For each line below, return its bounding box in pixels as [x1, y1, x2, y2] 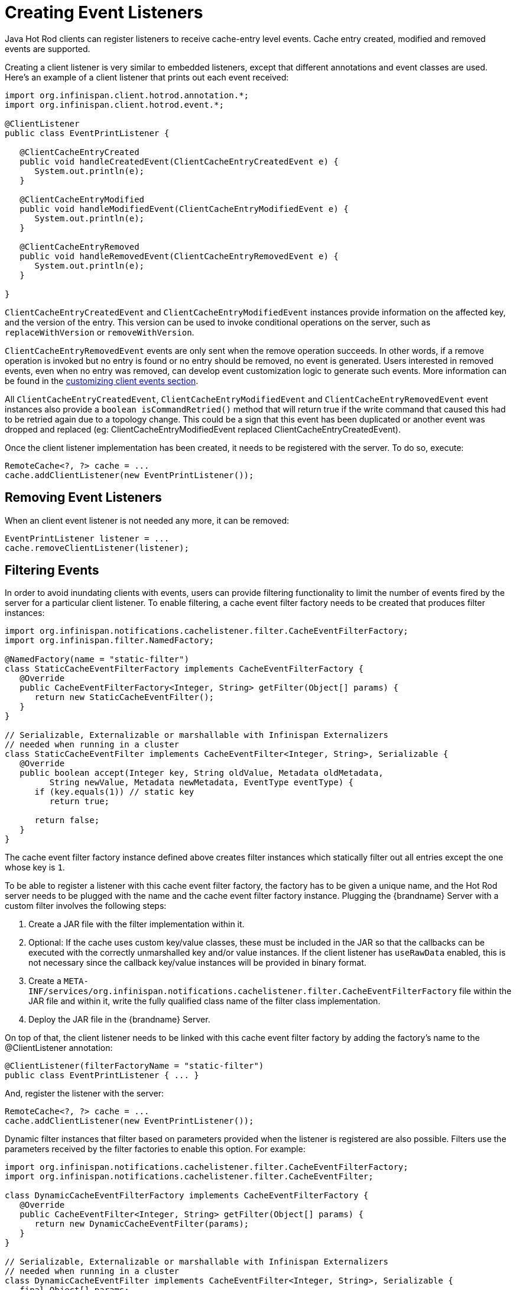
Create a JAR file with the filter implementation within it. [28, 919, 245, 930]
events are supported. [5, 43, 90, 54]
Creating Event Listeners [5, 2, 203, 22]
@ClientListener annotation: [5, 1043, 113, 1053]
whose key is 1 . [5, 862, 65, 873]
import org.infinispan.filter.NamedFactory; [5, 636, 215, 646]
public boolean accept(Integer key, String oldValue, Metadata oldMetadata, [20, 768, 384, 778]
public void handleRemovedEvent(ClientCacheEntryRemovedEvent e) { [20, 251, 339, 261]
